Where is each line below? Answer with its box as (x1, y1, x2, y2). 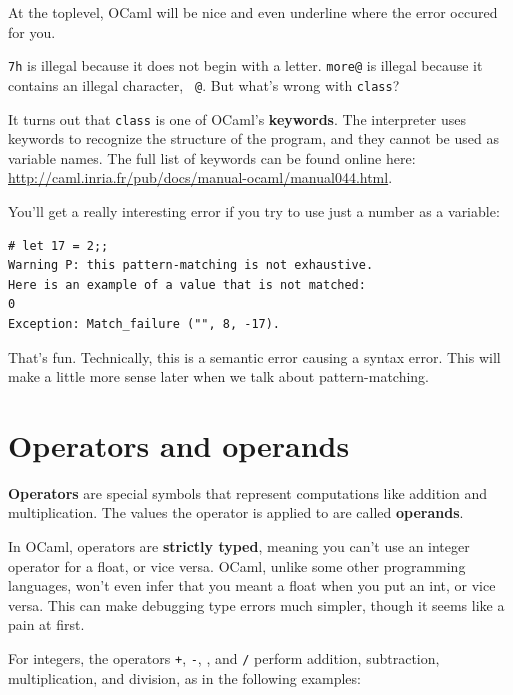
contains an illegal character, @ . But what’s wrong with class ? (8, 74, 400, 95)
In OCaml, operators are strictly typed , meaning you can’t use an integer (8, 536, 470, 556)
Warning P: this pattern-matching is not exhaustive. (8, 258, 374, 273)
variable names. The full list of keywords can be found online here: (8, 147, 416, 168)
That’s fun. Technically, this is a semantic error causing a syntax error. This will (8, 346, 501, 367)
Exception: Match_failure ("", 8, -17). (8, 316, 281, 331)
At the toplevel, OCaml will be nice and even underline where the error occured (8, 2, 498, 22)
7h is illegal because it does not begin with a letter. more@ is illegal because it (8, 55, 483, 76)
